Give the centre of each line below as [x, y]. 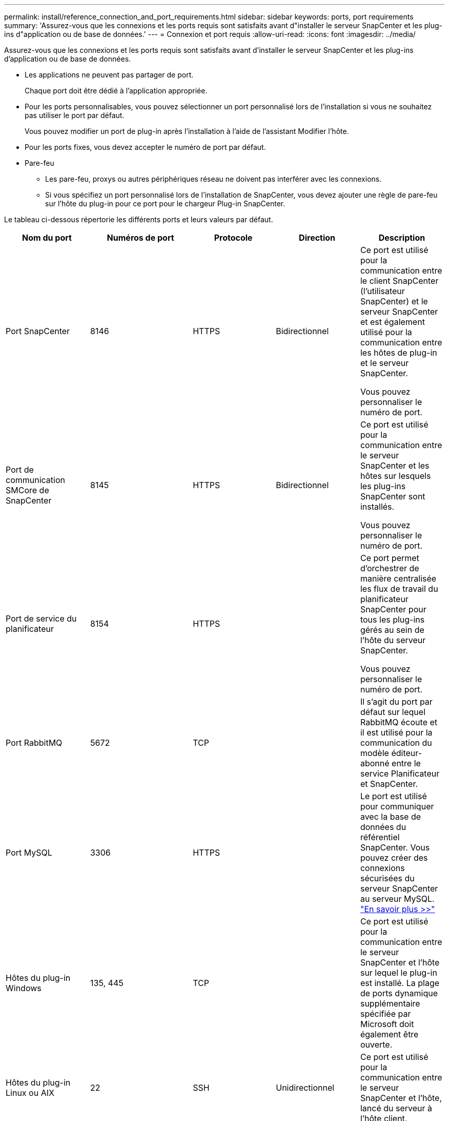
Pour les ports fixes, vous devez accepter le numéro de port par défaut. [145, 147]
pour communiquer [397, 806]
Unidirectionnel [305, 1088]
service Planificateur [400, 774]
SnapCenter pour [393, 609]
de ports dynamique [399, 993]
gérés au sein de [392, 630]
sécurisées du [387, 878]
